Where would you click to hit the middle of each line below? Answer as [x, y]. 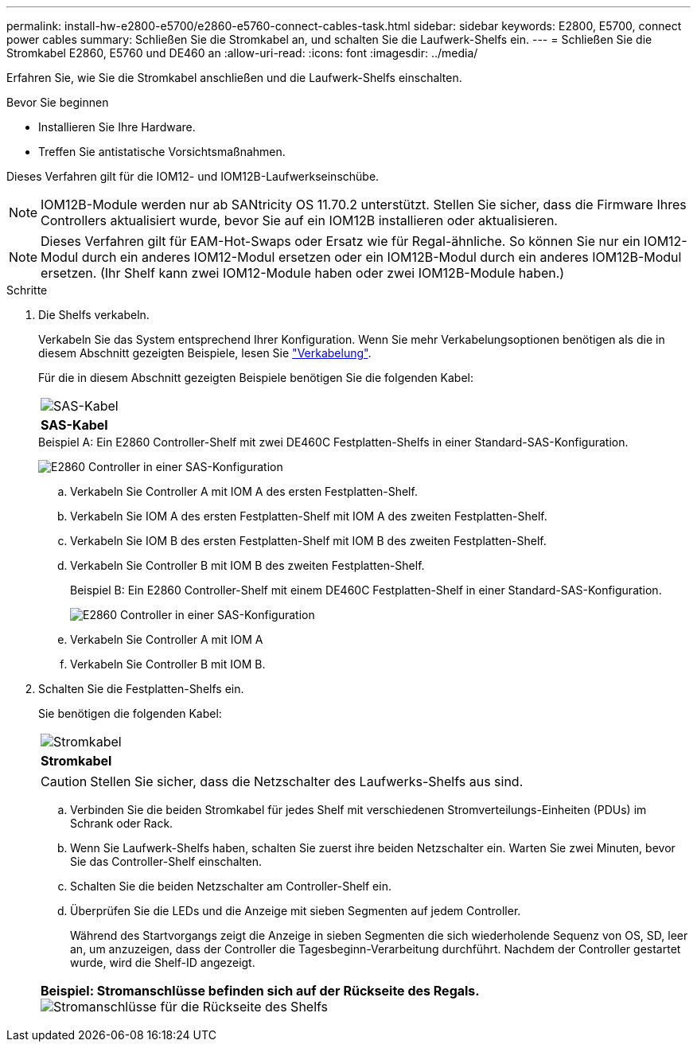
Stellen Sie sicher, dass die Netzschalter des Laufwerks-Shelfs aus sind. [307, 781]
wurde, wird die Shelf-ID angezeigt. [163, 962]
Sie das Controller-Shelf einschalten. [166, 861]
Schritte [27, 290]
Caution [64, 781]
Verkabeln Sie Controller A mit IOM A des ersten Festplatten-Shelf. [244, 491]
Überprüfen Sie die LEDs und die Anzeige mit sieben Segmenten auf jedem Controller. [296, 911]
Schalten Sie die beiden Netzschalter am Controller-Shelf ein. [231, 886]
